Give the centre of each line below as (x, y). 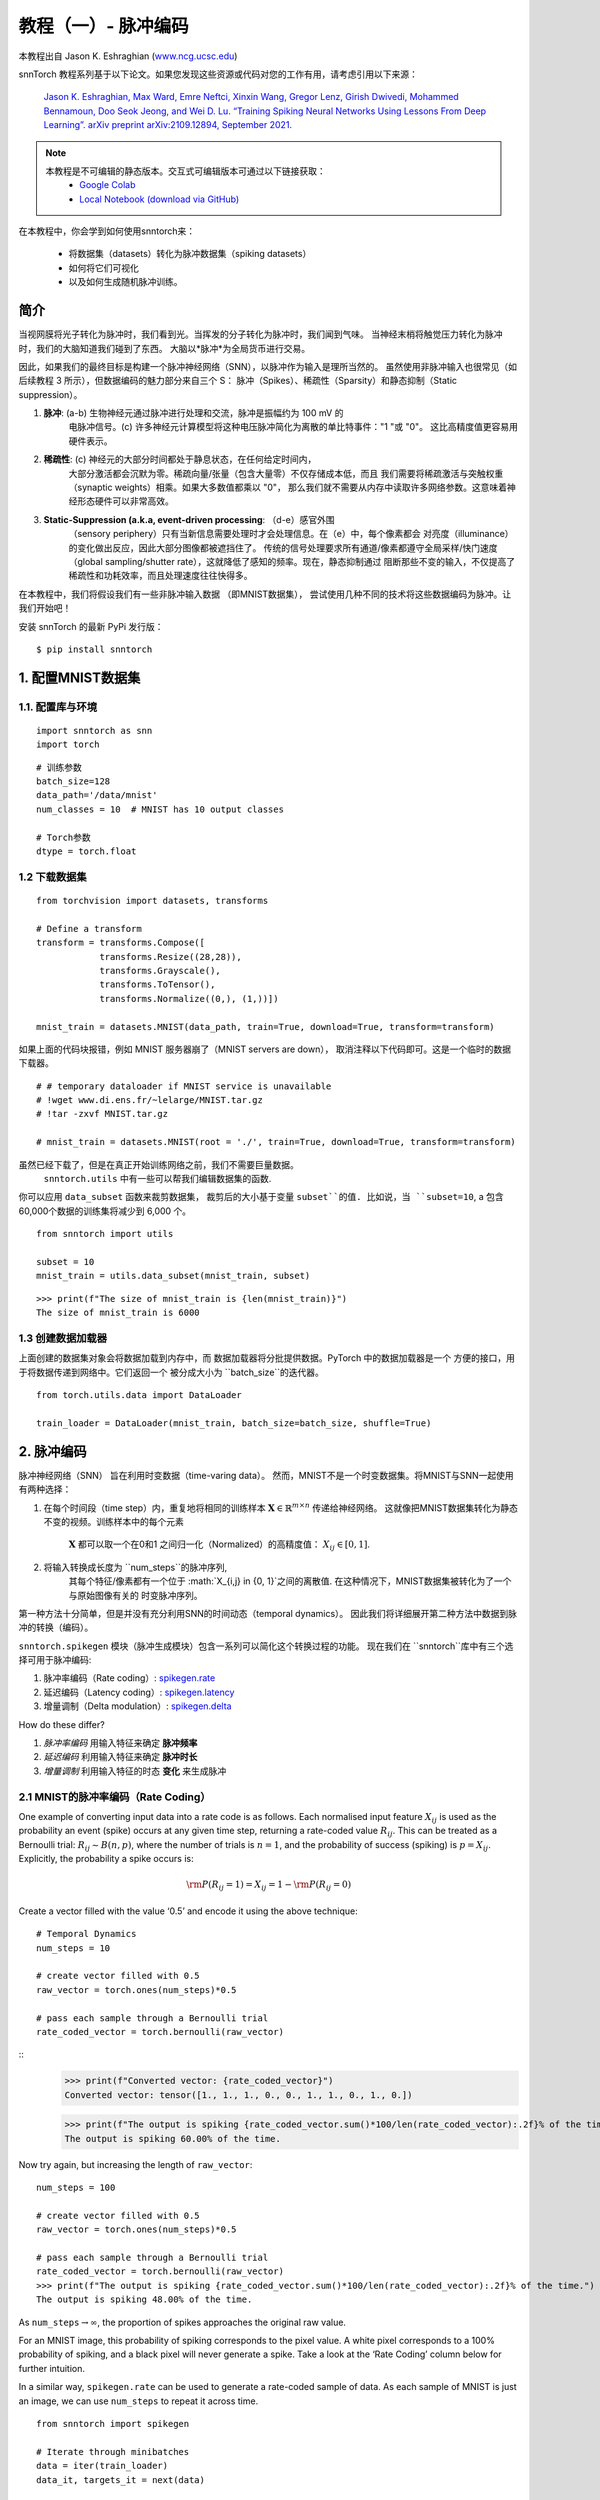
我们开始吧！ (45, 608)
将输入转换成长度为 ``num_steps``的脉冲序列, (135, 1567)
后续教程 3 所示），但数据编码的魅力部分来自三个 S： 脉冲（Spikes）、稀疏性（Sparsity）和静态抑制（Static (238, 381)
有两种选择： (45, 1489)
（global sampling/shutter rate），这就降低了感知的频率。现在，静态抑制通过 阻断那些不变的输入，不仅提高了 (292, 561)
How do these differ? (61, 1724)
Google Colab (107, 185)
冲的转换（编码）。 (56, 1627)
